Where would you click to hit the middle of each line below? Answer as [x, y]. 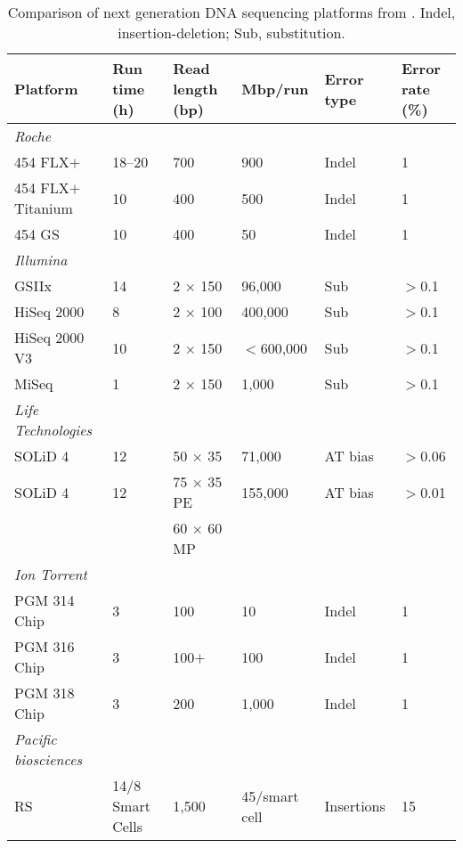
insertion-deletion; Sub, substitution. [231, 33]
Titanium [44, 208]
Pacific [36, 739]
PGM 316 [45, 646]
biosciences [49, 759]
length [195, 89]
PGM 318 [45, 693]
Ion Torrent [51, 574]
